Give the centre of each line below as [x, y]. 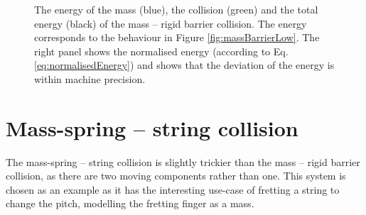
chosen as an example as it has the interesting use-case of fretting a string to [173, 189]
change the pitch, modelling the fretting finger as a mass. [130, 203]
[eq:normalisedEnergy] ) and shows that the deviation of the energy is [184, 65]
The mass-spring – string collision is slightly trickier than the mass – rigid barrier [183, 161]
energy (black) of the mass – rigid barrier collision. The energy [171, 23]
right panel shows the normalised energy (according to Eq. [161, 51]
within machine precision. [90, 78]
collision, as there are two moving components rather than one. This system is [176, 176]
